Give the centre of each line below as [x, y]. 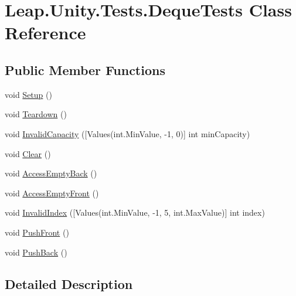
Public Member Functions [85, 69]
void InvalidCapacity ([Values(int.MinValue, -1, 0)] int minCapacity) [127, 133]
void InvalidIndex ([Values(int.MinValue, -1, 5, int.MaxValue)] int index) [135, 212]
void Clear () [28, 153]
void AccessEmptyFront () [52, 193]
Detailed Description [69, 283]
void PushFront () [37, 232]
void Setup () [28, 94]
